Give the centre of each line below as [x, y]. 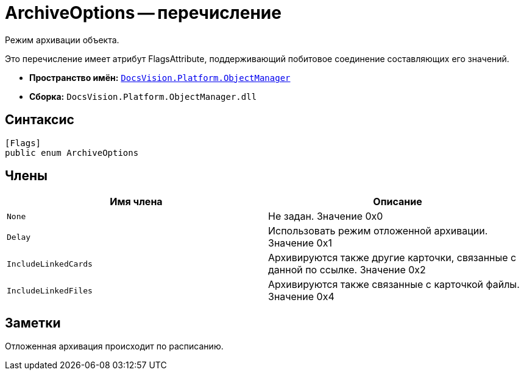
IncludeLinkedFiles [50, 290]
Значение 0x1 [300, 243]
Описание [398, 202]
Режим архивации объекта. [62, 40]
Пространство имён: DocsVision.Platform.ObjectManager [160, 77]
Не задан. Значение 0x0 [326, 216]
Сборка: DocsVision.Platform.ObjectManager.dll [143, 96]
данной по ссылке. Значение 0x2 [347, 270]
